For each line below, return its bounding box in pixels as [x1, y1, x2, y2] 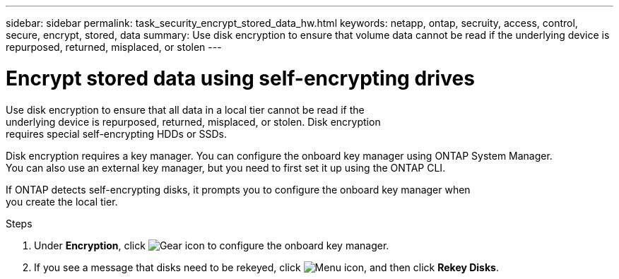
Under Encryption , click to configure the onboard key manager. [34, 239, 389, 251]
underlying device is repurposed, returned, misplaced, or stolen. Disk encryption [6, 115, 381, 128]
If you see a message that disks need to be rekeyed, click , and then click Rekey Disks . [34, 261, 499, 273]
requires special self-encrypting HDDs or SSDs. [6, 127, 227, 140]
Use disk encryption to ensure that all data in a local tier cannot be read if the [6, 103, 365, 116]
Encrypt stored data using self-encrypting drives [6, 66, 475, 90]
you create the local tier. [6, 195, 118, 208]
